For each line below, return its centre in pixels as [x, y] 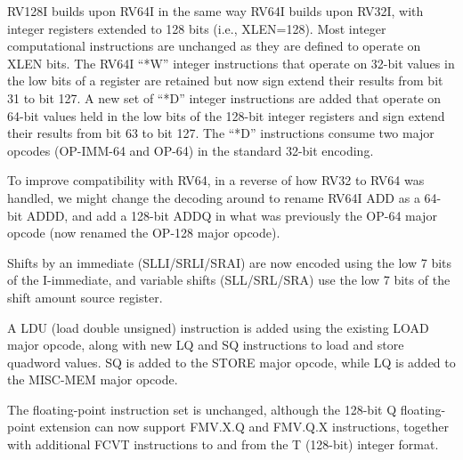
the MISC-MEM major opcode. [93, 379]
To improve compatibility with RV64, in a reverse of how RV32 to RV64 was [216, 180]
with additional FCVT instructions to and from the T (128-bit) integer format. [223, 444]
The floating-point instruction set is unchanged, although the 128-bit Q [202, 409]
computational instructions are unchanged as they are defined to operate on [214, 46]
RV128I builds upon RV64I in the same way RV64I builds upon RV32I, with [215, 11]
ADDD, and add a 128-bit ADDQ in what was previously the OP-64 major [231, 215]
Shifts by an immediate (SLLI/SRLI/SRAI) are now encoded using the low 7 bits [230, 262]
